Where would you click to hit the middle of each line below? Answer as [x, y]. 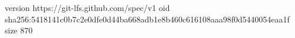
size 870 [19, 30]
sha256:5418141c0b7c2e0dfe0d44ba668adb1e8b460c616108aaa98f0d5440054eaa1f [147, 19]
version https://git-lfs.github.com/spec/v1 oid [87, 7]
